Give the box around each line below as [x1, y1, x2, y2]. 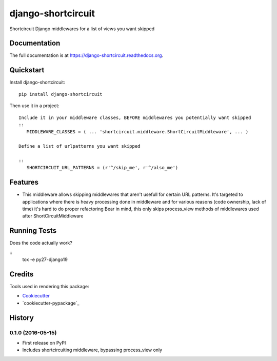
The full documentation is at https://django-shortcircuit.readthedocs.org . [9, 52, 164, 58]
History [9, 313, 34, 322]
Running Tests [9, 226, 56, 235]
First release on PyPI [22, 339, 66, 346]
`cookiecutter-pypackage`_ [22, 300, 80, 306]
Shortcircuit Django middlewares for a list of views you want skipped [9, 26, 155, 32]
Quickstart [9, 66, 45, 74]
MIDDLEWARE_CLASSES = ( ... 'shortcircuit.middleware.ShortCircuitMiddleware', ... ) [26, 129, 249, 135]
